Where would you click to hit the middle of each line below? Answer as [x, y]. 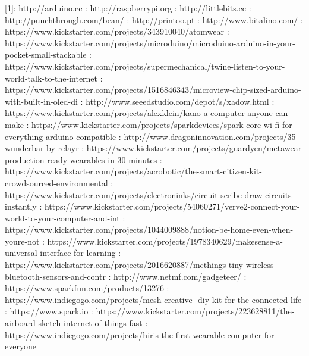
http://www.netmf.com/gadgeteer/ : [180, 276]
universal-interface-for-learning [60, 253]
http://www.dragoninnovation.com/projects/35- [211, 136]
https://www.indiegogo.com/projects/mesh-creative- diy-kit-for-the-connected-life [153, 299]
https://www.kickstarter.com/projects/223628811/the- [195, 311]
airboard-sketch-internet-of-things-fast [74, 323]
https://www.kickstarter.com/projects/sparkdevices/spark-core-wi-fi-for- [163, 124]
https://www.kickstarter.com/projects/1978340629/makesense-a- [165, 241]
